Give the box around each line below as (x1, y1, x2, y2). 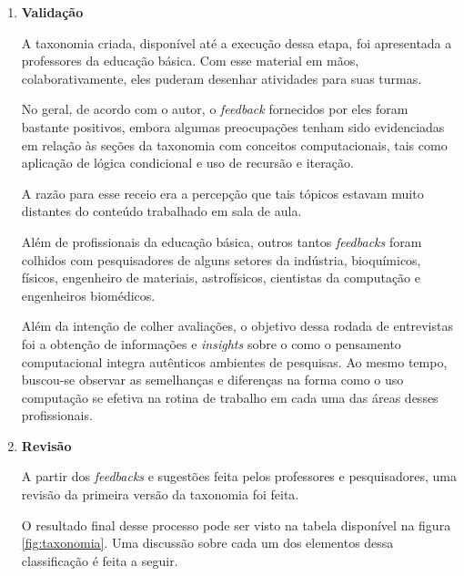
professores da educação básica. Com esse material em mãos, (21, 51, 359, 70)
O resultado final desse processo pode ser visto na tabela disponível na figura (21, 515, 451, 534)
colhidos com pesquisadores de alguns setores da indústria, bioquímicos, (21, 250, 421, 269)
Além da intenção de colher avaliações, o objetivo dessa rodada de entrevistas (21, 316, 453, 335)
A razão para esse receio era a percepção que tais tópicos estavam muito (21, 183, 424, 202)
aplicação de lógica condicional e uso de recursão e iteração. (21, 153, 354, 172)
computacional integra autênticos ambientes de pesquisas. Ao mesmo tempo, (21, 352, 448, 371)
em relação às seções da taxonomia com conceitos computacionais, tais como (21, 135, 448, 154)
